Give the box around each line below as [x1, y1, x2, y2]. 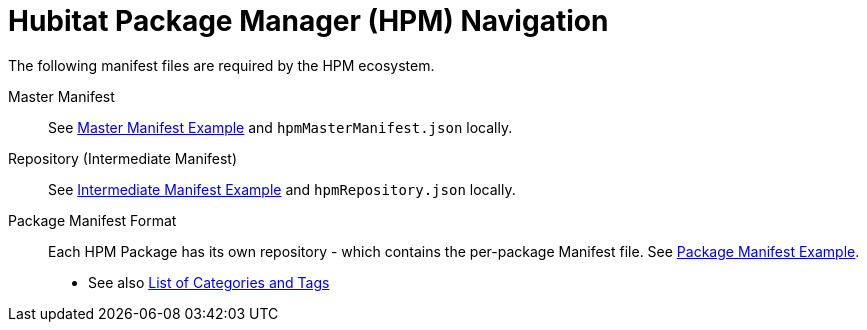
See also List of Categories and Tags [88, 273, 330, 291]
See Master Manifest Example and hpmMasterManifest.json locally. [48, 118, 513, 136]
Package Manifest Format [8, 211, 177, 229]
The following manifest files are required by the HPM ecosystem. [8, 56, 435, 74]
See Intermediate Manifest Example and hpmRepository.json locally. [48, 180, 516, 198]
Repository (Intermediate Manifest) [8, 149, 238, 167]
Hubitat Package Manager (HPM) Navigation [8, 4, 609, 38]
